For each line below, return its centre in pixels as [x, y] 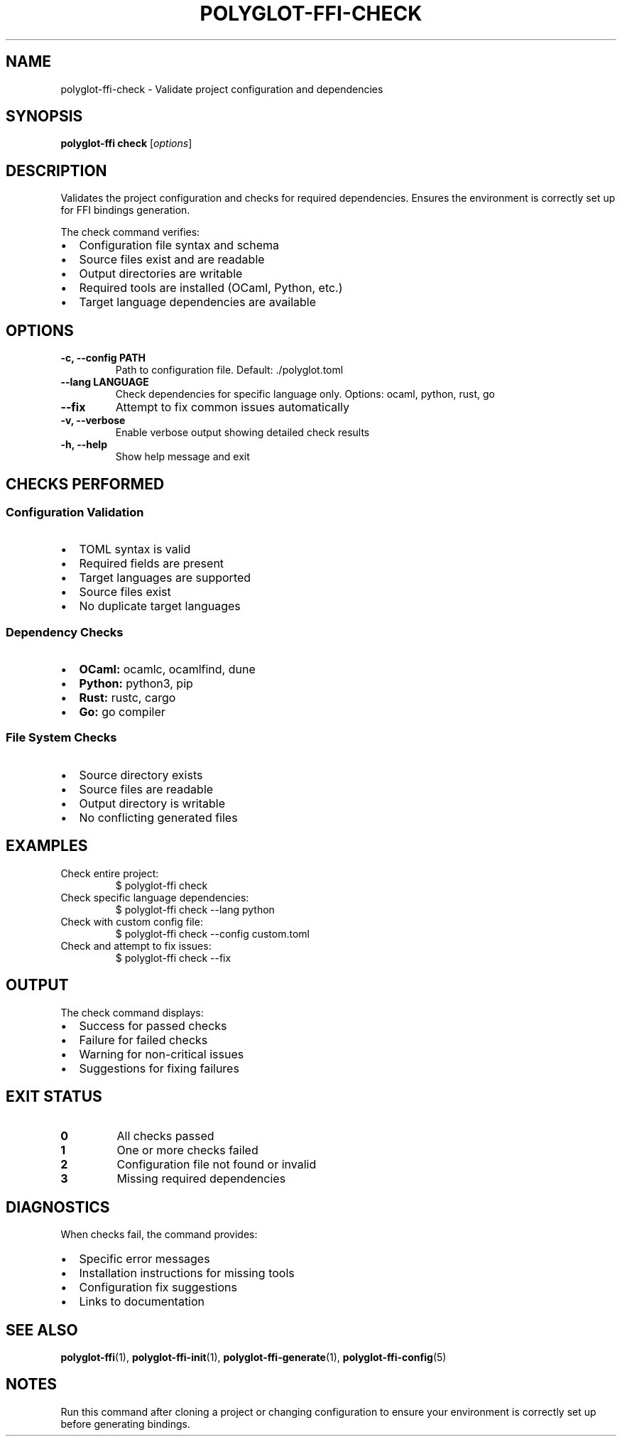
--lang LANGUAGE [105, 382]
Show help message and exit [182, 457]
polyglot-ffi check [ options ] [126, 143]
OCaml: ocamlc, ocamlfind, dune [167, 669]
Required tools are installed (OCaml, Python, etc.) [211, 288]
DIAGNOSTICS [58, 1207]
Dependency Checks [65, 632]
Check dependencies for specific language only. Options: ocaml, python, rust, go [305, 394]
